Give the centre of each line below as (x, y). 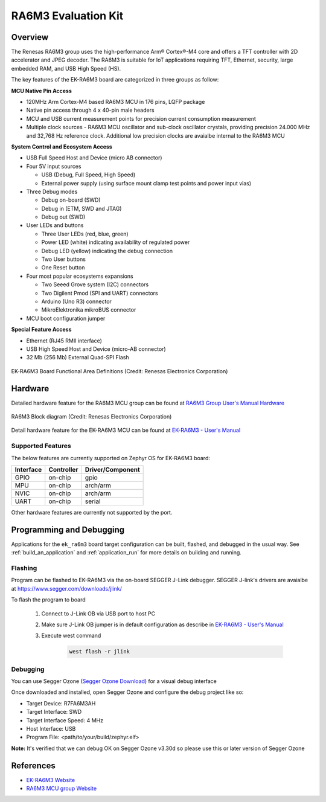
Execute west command (71, 636)
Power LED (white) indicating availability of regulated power (116, 242)
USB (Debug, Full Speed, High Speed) (88, 175)
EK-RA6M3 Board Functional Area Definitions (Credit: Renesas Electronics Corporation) (120, 371)
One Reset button (63, 268)
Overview (30, 37)
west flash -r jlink (99, 652)
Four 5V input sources (54, 166)
